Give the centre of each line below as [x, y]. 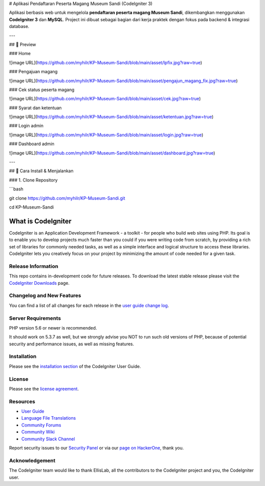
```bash [16, 189]
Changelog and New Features [45, 296]
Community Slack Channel [48, 439]
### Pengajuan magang [33, 72]
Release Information [34, 266]
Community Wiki [38, 432]
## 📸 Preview [23, 44]
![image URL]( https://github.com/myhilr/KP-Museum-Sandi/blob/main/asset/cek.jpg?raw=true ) [105, 99]
